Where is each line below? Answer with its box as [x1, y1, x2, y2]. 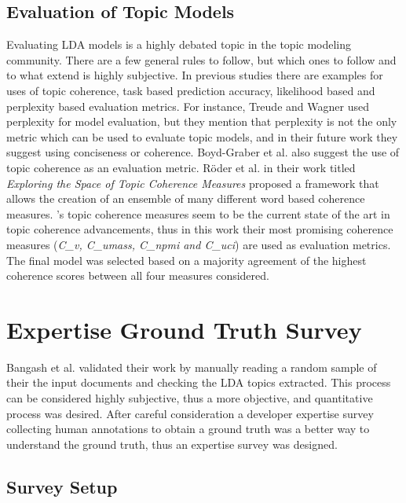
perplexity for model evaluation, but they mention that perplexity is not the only [6, 113, 397, 130]
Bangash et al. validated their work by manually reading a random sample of [6, 358, 377, 375]
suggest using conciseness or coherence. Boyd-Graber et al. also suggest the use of [6, 144, 400, 160]
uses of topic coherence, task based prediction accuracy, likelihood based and [6, 82, 375, 98]
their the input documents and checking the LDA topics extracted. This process [6, 374, 391, 391]
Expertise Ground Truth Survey [6, 313, 362, 345]
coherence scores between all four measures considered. [6, 267, 269, 284]
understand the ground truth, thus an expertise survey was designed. [6, 435, 338, 452]
